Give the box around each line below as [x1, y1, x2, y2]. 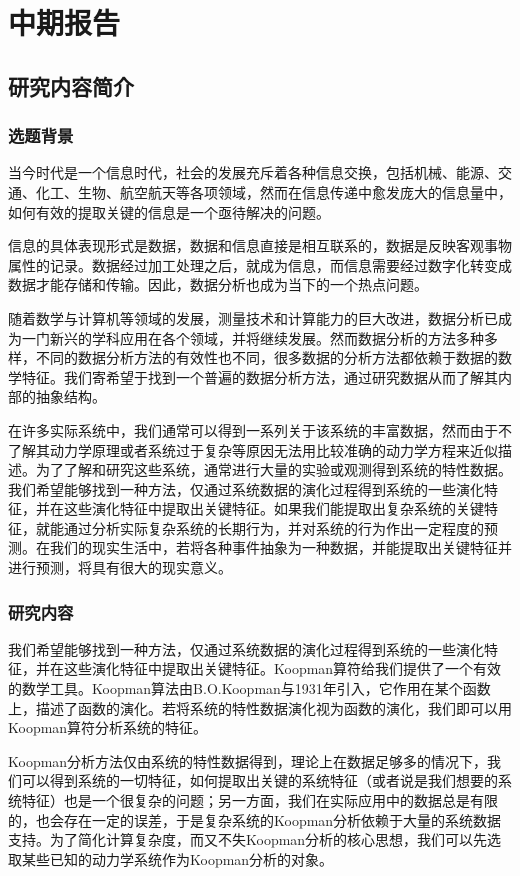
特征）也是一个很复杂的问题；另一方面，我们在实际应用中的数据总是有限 [21, 790, 498, 811]
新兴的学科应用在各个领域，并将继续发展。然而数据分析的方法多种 [49, 327, 484, 348]
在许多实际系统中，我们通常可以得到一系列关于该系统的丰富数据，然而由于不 [8, 419, 512, 440]
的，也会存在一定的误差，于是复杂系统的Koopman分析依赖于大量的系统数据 [8, 809, 502, 830]
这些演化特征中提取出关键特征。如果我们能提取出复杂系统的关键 [63, 498, 484, 519]
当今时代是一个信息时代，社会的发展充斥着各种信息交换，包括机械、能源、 [8, 162, 498, 183]
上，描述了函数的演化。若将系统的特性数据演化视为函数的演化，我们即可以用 [8, 697, 512, 718]
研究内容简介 [8, 70, 134, 101]
